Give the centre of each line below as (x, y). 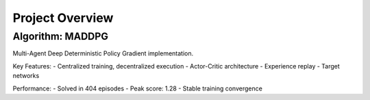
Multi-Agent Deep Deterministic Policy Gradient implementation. (103, 53)
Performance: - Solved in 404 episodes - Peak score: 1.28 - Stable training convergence (138, 88)
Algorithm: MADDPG (61, 36)
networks (26, 76)
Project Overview (63, 18)
